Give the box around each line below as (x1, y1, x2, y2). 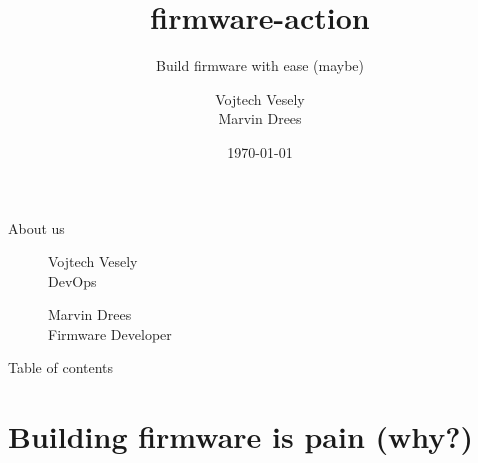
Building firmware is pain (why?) (8, 416, 474, 457)
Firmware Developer (48, 323, 172, 344)
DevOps (48, 270, 97, 291)
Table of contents (8, 357, 114, 378)
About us (8, 217, 65, 238)
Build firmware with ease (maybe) (156, 55, 364, 76)
